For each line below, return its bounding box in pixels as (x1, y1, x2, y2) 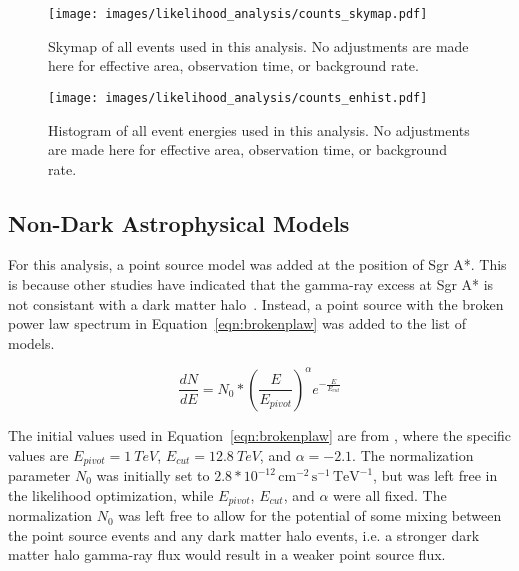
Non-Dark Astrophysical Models (8, 207, 350, 238)
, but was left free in (373, 465, 498, 485)
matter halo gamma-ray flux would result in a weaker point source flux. (8, 544, 446, 565)
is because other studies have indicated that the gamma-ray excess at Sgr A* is (8, 274, 494, 295)
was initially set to (96, 465, 210, 485)
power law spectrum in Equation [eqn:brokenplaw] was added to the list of (8, 313, 466, 334)
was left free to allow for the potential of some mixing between (118, 505, 502, 526)
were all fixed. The (333, 484, 447, 505)
